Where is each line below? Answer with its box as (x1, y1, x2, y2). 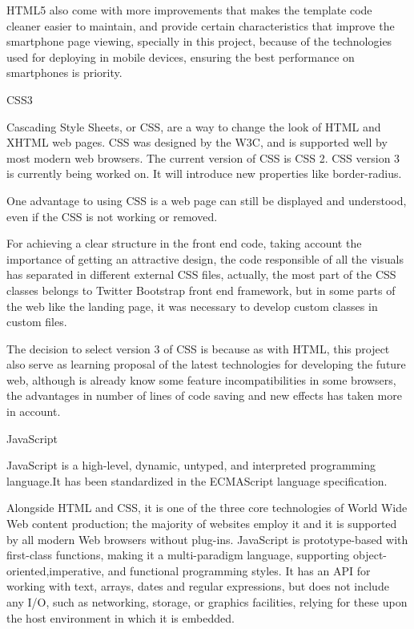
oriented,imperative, (6, 562, 105, 579)
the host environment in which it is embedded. (6, 609, 235, 626)
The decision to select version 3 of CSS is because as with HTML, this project (6, 340, 390, 357)
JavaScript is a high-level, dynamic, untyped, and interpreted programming (6, 457, 376, 474)
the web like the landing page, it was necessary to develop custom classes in (6, 297, 378, 314)
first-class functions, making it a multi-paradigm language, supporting (6, 546, 350, 563)
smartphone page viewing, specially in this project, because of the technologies (6, 33, 392, 50)
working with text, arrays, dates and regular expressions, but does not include (6, 578, 389, 595)
